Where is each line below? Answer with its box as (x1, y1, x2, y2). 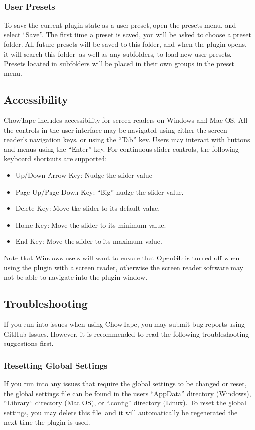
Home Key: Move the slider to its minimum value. (15, 219, 166, 229)
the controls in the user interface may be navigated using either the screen (4, 124, 227, 135)
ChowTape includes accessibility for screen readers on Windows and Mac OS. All (4, 115, 248, 125)
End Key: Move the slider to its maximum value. (15, 236, 162, 246)
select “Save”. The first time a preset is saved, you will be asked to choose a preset (4, 29, 251, 39)
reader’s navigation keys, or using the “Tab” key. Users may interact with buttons (4, 134, 250, 144)
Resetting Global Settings (4, 359, 108, 371)
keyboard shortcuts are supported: (4, 153, 107, 164)
